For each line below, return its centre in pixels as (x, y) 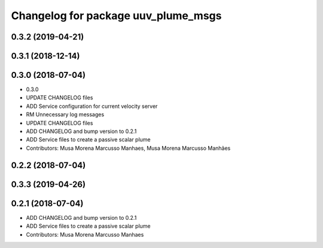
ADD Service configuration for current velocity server (92, 106)
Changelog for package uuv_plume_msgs (116, 16)
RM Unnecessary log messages (65, 114)
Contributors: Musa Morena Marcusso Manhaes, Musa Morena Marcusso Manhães (128, 148)
